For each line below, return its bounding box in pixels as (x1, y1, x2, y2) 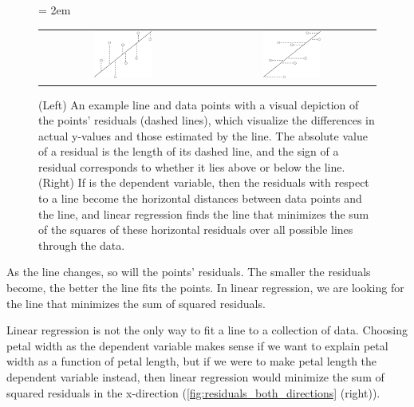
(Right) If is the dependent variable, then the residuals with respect (38, 174, 369, 191)
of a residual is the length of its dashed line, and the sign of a (38, 143, 339, 160)
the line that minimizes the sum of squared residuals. (6, 294, 266, 311)
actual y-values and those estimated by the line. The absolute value (38, 127, 368, 144)
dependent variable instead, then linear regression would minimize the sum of (6, 369, 384, 385)
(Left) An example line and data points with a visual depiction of (38, 96, 359, 113)
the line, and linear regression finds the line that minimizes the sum (38, 205, 369, 222)
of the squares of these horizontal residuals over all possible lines (38, 221, 353, 238)
